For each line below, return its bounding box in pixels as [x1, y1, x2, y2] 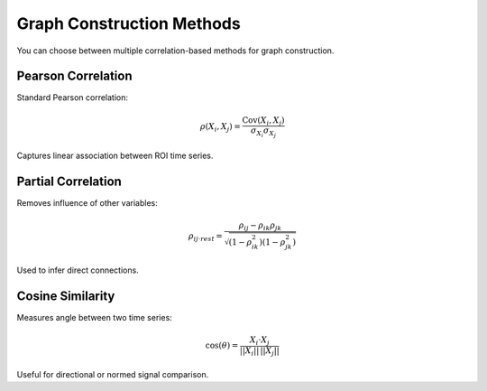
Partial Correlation [16, 174, 122, 190]
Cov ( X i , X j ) [242, 115, 285, 127]
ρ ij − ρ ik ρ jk [238, 220, 282, 233]
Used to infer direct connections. [16, 265, 139, 275]
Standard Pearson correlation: [16, 92, 129, 103]
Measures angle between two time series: [16, 312, 173, 323]
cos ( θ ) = [205, 340, 239, 351]
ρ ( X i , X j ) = [199, 122, 241, 134]
